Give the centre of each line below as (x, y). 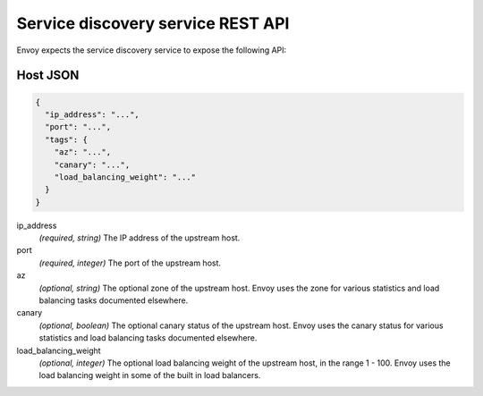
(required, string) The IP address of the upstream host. (140, 238)
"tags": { (67, 139)
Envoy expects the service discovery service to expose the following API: (152, 50)
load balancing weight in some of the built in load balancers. (150, 375)
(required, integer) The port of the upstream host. (130, 263)
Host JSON (48, 76)
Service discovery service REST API (153, 23)
